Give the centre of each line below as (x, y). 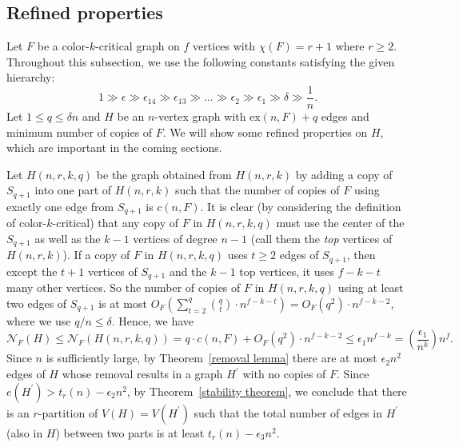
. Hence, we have (153, 320)
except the (32, 271)
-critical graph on (138, 46)
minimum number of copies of (80, 132)
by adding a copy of (344, 174)
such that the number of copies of (257, 190)
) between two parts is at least (130, 432)
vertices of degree (175, 238)
